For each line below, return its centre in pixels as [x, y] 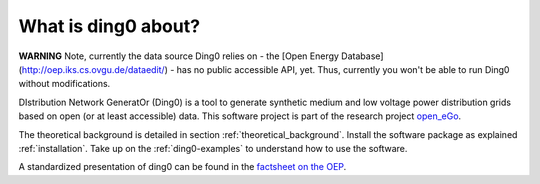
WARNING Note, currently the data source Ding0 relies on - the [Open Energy [179, 56]
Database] [362, 56]
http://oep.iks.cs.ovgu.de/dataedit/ [93, 69]
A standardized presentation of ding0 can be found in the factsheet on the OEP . [182, 167]
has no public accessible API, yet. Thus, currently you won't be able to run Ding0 [343, 69]
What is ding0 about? [109, 26]
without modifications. [64, 84]
